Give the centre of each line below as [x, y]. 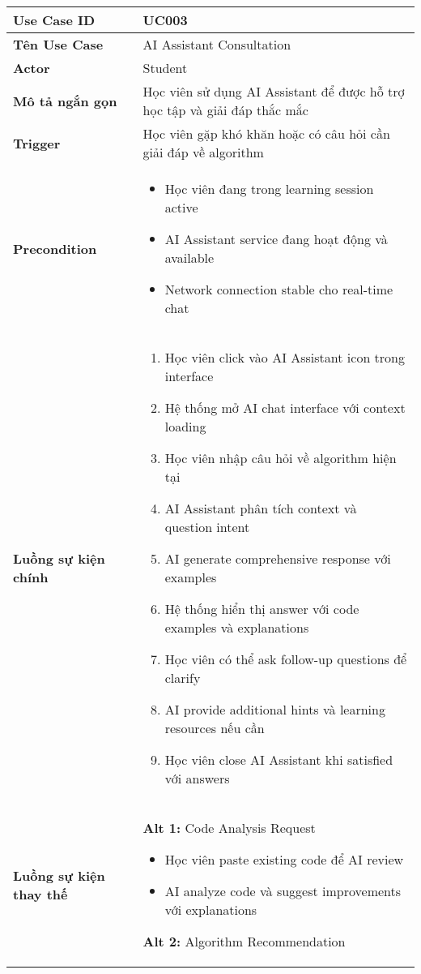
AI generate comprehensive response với [278, 558]
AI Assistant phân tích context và [261, 508]
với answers [197, 778]
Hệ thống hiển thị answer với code [262, 609]
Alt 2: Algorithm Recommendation [244, 941]
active [181, 207]
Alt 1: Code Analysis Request [229, 828]
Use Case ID [54, 20]
